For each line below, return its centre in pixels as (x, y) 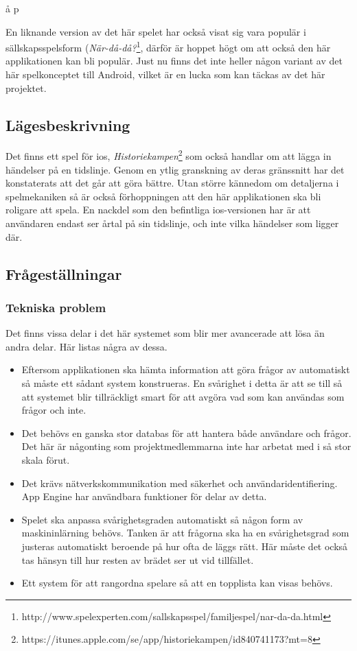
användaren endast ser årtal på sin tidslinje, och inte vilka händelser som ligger (172, 223)
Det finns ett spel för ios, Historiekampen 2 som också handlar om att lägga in (169, 155)
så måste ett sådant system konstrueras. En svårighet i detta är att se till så (182, 383)
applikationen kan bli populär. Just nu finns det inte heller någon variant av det (174, 61)
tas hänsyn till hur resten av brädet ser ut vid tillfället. (138, 559)
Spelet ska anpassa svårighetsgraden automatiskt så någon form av (162, 519)
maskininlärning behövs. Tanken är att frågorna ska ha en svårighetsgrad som (185, 533)
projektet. (26, 87)
